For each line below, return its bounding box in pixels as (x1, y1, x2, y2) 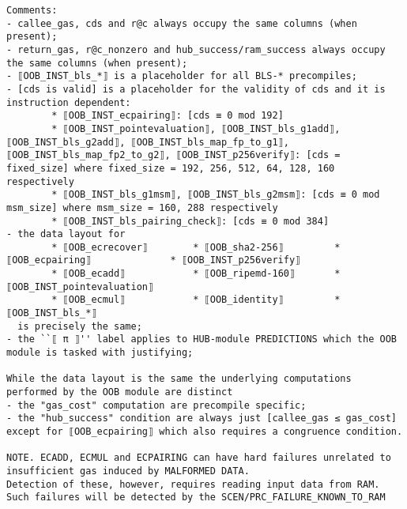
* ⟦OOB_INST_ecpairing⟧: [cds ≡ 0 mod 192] (51, 110, 284, 122)
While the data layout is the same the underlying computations (6, 373, 352, 385)
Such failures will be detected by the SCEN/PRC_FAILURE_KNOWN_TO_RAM (6, 492, 386, 503)
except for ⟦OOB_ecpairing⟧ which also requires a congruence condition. (6, 426, 403, 437)
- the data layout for (6, 228, 126, 240)
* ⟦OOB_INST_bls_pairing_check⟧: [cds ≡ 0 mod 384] (51, 215, 330, 227)
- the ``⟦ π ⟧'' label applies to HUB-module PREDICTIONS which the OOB (6, 334, 397, 345)
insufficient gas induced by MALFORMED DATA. (6, 465, 250, 477)
